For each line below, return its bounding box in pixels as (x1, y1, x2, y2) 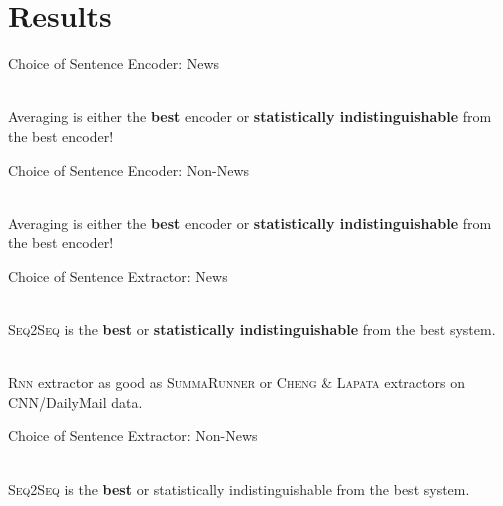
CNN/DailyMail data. (8, 391, 143, 412)
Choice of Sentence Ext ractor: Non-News (8, 425, 258, 446)
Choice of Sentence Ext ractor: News (8, 265, 228, 286)
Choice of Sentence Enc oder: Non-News (8, 159, 250, 180)
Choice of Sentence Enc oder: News (8, 53, 220, 74)
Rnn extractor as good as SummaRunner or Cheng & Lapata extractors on (8, 372, 465, 393)
